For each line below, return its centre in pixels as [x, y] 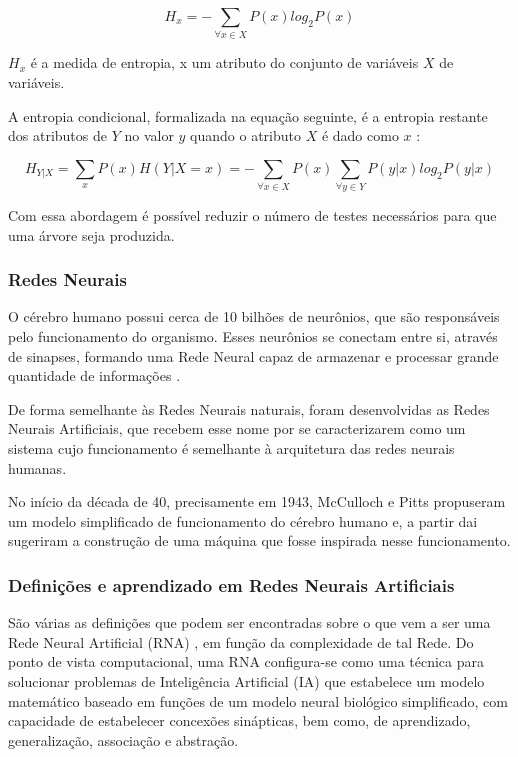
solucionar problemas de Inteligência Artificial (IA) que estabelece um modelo [246, 680]
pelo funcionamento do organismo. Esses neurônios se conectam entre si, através [253, 336]
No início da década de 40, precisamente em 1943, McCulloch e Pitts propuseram [257, 501]
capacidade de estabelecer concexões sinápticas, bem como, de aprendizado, [239, 720]
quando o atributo [246, 135]
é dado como [360, 135]
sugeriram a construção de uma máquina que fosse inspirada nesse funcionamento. [259, 540]
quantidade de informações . [94, 375]
